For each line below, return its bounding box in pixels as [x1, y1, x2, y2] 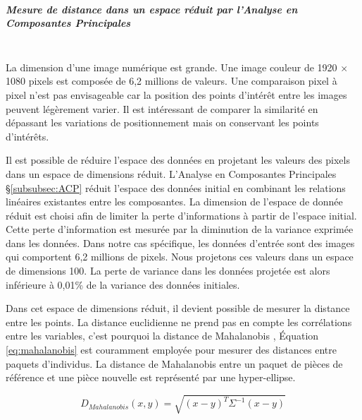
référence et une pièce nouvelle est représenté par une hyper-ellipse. [6, 370, 296, 385]
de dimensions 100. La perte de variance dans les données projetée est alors [6, 263, 330, 278]
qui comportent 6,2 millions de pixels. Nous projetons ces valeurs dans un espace [6, 249, 354, 264]
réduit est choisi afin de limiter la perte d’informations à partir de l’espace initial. [6, 208, 357, 222]
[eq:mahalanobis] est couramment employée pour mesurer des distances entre [6, 342, 337, 357]
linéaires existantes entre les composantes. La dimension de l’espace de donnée [6, 194, 343, 209]
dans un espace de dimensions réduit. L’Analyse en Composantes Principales [6, 166, 337, 181]
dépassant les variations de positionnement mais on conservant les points [6, 115, 319, 130]
